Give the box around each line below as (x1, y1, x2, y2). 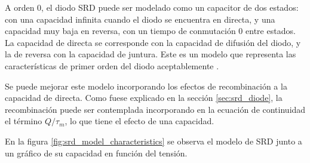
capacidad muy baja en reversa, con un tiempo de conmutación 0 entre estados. (5, 24, 296, 37)
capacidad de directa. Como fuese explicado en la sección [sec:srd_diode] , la (5, 91, 283, 104)
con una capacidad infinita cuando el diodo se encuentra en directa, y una (5, 13, 275, 25)
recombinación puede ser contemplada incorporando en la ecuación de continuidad (5, 103, 306, 115)
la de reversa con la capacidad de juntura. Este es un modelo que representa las (5, 48, 296, 60)
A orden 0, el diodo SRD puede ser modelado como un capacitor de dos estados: (5, 1, 299, 13)
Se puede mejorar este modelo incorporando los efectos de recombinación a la (5, 79, 287, 92)
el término (5, 115, 42, 127)
